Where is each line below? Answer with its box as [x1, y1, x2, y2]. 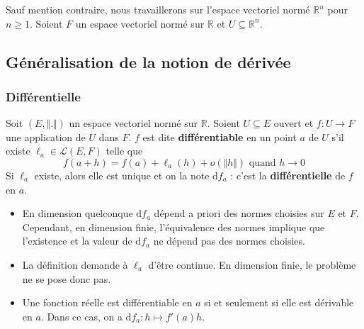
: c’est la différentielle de [230, 167, 346, 182]
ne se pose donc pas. [22, 271, 111, 286]
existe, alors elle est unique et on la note [34, 167, 210, 182]
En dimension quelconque [22, 206, 133, 221]
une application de [6, 129, 86, 144]
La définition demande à [22, 257, 128, 272]
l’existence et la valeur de [22, 233, 132, 248]
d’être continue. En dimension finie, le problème [148, 257, 356, 272]
